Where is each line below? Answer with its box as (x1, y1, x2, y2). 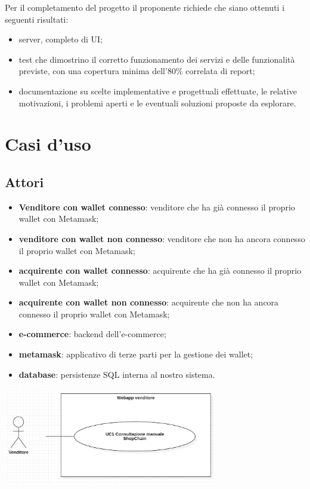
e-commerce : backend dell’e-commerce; (18, 328, 166, 340)
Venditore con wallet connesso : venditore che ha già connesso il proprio (18, 200, 295, 213)
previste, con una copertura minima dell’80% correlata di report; (18, 65, 255, 77)
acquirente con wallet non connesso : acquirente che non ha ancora (18, 296, 279, 308)
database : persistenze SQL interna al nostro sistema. (18, 368, 215, 380)
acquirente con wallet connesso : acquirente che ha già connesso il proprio (18, 264, 302, 277)
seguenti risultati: (5, 13, 69, 25)
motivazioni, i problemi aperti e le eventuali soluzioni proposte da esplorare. (18, 96, 296, 109)
